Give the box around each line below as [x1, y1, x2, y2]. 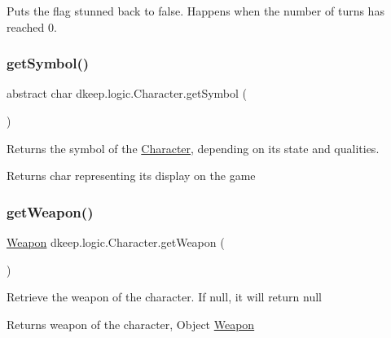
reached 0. [7, 18, 57, 35]
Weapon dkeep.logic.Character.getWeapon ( [7, 234, 225, 250]
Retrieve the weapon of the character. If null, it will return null [7, 288, 322, 305]
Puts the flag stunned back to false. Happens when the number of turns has [7, 2, 384, 19]
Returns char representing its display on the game [7, 167, 256, 184]
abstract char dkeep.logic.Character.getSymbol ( [7, 85, 248, 102]
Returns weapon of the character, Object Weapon [7, 315, 255, 332]
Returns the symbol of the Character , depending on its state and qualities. [7, 139, 380, 156]
